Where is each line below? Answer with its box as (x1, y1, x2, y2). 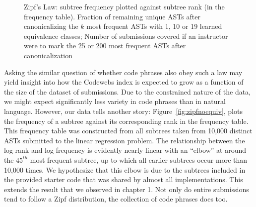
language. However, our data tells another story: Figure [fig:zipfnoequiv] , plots (4, 105, 243, 116)
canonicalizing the (24, 21, 78, 31)
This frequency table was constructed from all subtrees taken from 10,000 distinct (4, 125, 253, 136)
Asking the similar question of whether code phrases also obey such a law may (4, 67, 243, 77)
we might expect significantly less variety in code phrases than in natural (4, 96, 226, 106)
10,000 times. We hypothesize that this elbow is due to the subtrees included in (4, 164, 246, 175)
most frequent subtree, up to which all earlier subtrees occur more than (30, 154, 248, 165)
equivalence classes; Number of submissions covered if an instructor (24, 30, 228, 41)
